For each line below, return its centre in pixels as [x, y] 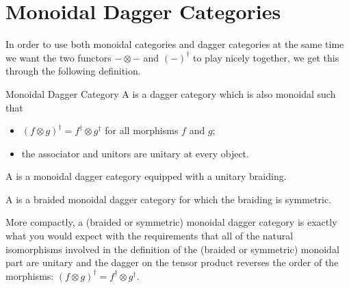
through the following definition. [73, 71]
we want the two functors [59, 57]
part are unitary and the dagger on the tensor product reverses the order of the [172, 262]
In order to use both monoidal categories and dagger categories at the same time [175, 44]
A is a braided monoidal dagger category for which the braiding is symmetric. [169, 199]
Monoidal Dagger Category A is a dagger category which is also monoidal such [171, 93]
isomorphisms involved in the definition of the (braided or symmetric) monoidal [172, 249]
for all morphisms [142, 130]
